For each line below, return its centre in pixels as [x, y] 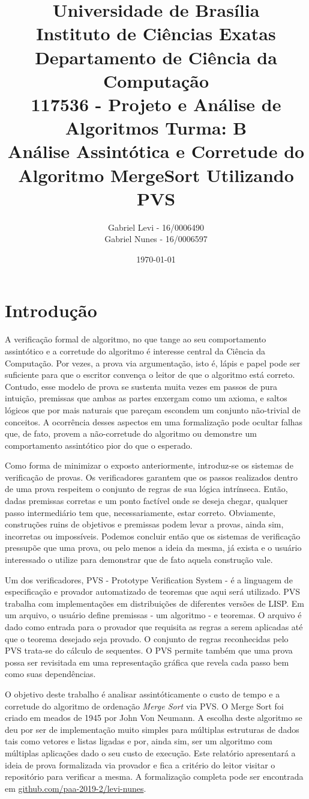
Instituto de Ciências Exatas [156, 33]
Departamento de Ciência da [156, 57]
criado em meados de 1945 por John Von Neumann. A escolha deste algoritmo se [154, 718]
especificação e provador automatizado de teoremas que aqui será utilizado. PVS [153, 591]
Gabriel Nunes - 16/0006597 [156, 239]
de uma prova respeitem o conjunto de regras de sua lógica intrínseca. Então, [146, 489]
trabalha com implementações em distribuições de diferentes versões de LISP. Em [154, 603]
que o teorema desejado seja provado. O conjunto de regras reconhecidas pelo [147, 638]
